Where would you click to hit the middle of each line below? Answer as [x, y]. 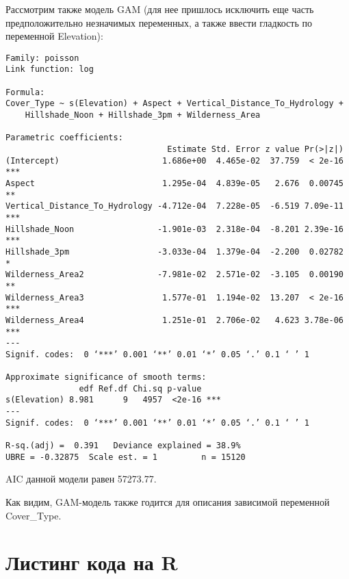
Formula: [25, 92]
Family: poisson [42, 58]
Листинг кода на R [92, 562]
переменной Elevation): [54, 36]
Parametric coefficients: [64, 138]
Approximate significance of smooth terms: [106, 377]
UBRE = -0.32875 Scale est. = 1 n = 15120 [126, 457]
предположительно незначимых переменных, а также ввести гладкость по [159, 22]
